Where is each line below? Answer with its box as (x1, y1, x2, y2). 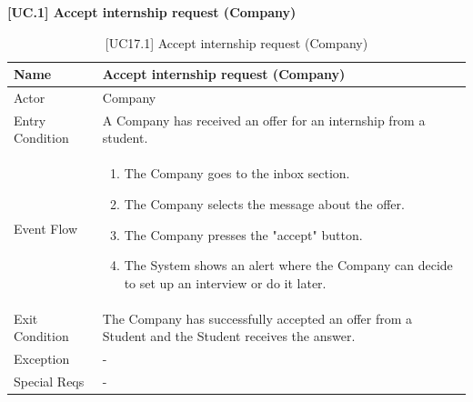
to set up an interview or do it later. (124, 273, 327, 292)
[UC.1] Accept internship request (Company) (7, 3, 297, 21)
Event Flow (14, 218, 77, 237)
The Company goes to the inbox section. (124, 164, 350, 183)
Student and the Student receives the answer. (102, 327, 356, 346)
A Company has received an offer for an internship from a (102, 110, 426, 129)
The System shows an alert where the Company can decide (124, 256, 453, 275)
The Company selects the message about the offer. (124, 194, 405, 213)
